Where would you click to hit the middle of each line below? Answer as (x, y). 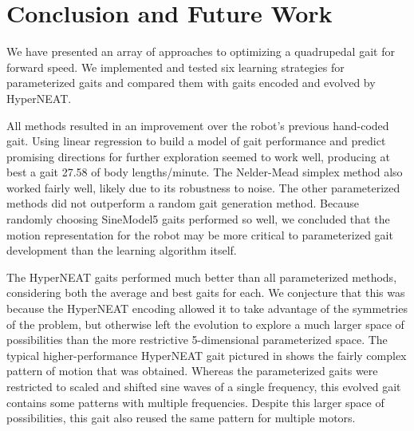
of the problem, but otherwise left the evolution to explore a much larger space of (205, 324)
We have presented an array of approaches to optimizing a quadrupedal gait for (201, 51)
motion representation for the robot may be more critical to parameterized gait (200, 234)
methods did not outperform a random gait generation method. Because (183, 203)
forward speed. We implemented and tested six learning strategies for (175, 67)
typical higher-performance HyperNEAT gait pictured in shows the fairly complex (207, 355)
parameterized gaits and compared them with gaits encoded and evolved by (191, 83)
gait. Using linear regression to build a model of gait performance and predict (196, 141)
